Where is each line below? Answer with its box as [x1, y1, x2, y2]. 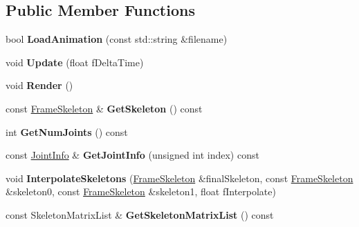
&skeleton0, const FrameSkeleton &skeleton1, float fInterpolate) [6, 184, 276, 199]
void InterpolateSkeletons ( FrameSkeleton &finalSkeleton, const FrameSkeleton [6, 170, 353, 185]
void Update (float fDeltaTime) [6, 55, 144, 69]
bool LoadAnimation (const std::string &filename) [6, 32, 228, 46]
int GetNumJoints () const [6, 124, 128, 139]
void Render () [6, 78, 73, 92]
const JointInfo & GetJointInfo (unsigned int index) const [6, 148, 259, 162]
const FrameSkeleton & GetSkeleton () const [6, 101, 203, 115]
